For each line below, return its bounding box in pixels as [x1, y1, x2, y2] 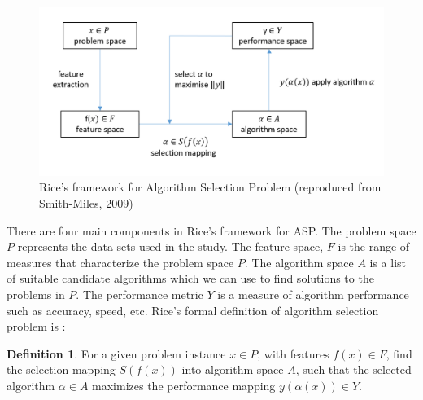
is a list [369, 253, 407, 270]
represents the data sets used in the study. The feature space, [17, 238, 324, 255]
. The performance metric [76, 286, 203, 303]
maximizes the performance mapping [92, 376, 276, 393]
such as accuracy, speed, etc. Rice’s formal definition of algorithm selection [7, 301, 379, 319]
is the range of [338, 238, 410, 255]
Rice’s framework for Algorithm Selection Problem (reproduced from [39, 178, 382, 196]
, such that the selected [295, 361, 412, 378]
